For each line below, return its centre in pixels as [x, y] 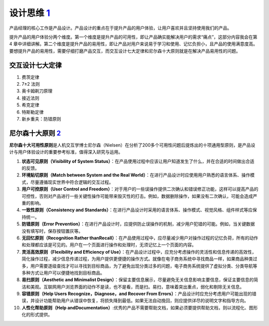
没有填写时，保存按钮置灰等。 [52, 231]
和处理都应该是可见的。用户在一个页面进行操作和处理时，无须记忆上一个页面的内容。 [109, 245]
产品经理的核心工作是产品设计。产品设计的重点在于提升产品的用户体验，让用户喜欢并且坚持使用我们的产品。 [120, 28]
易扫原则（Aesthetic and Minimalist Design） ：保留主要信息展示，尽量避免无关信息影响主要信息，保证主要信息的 [138, 280]
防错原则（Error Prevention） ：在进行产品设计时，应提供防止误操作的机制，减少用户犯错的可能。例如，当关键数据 [138, 224]
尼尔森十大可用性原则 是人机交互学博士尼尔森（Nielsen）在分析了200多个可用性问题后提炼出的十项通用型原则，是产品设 [132, 145]
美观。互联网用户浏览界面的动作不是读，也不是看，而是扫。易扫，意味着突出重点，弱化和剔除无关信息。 [137, 287]
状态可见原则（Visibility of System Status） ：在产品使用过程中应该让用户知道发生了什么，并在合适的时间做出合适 [138, 161]
